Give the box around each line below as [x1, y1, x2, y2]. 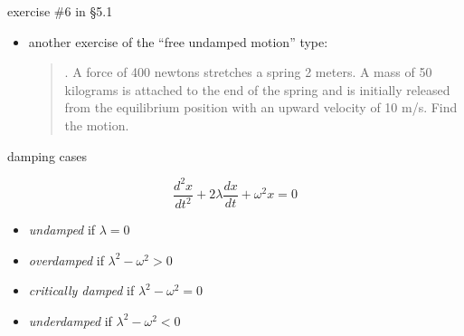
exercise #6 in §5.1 [7, 2, 113, 20]
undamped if [28, 220, 96, 239]
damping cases [7, 146, 88, 165]
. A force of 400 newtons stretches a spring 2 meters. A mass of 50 [64, 62, 432, 82]
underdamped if [28, 311, 112, 330]
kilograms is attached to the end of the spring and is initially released [64, 80, 450, 99]
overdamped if [28, 250, 104, 269]
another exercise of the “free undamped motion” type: [28, 32, 328, 51]
